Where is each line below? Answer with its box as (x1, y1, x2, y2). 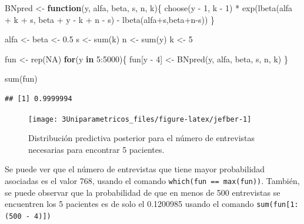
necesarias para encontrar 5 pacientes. (28, 143, 165, 155)
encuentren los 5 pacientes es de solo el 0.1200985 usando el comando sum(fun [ (5, 198, 290, 210)
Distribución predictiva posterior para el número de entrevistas (28, 132, 255, 144)
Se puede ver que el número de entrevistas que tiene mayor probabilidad (5, 163, 265, 175)
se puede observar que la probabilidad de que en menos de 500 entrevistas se (5, 186, 280, 198)
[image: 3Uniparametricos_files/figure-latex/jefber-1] (28, 115, 252, 123)
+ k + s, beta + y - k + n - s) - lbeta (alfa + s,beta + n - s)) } (5, 13, 215, 25)
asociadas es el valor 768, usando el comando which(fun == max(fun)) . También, (5, 175, 300, 186)
